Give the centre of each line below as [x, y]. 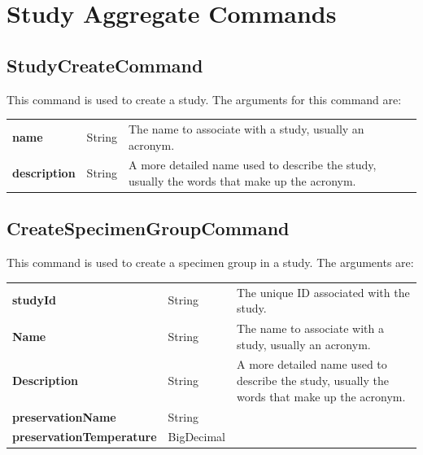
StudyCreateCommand [105, 65]
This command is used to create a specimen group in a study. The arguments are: [210, 262]
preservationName [64, 416]
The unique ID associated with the [323, 292]
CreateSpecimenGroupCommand [148, 228]
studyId [35, 300]
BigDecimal [196, 437]
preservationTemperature [85, 437]
